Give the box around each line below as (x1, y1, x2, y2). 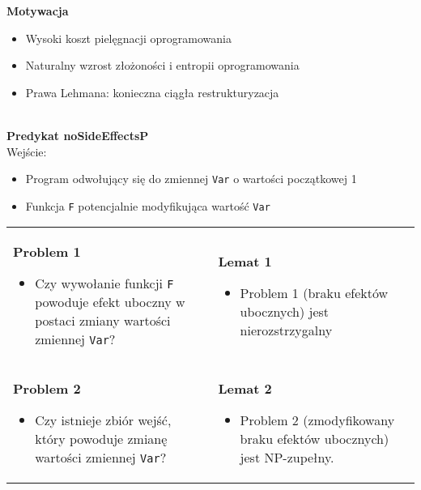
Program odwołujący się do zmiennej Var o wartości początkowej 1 (25, 170, 357, 187)
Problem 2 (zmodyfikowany (240, 411, 395, 430)
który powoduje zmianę (35, 429, 168, 449)
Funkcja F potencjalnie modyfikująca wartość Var (25, 197, 270, 214)
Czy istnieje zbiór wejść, (35, 411, 172, 430)
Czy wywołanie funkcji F (35, 274, 174, 293)
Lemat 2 (218, 379, 272, 398)
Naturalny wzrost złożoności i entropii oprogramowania (25, 57, 300, 74)
